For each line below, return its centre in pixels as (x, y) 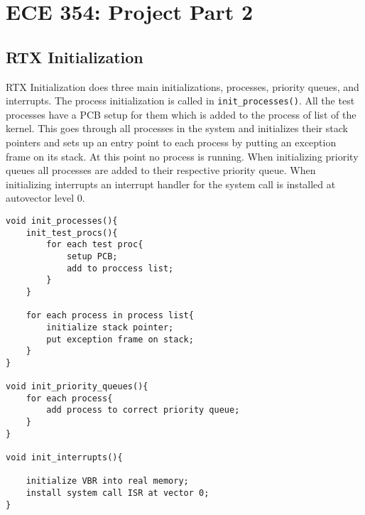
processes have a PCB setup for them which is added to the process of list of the (181, 114)
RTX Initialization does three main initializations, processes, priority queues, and (182, 86)
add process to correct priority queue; (143, 410)
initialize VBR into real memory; (107, 481)
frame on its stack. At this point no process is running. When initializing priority (182, 156)
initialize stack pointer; (110, 327)
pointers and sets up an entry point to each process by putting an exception (171, 142)
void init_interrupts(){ (64, 458)
